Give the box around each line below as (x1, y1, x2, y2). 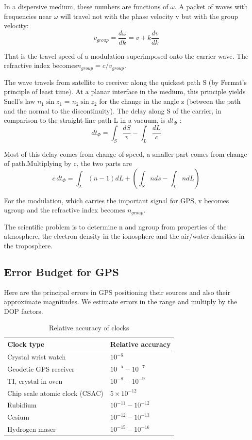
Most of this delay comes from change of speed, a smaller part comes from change (4, 148, 247, 159)
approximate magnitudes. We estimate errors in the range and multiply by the (4, 296, 237, 307)
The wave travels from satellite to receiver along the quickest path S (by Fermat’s (4, 77, 247, 87)
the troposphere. (4, 241, 53, 251)
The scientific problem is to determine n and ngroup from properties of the (4, 221, 227, 231)
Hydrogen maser (7, 424, 56, 434)
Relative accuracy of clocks (49, 322, 129, 332)
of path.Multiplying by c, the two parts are (4, 158, 132, 168)
